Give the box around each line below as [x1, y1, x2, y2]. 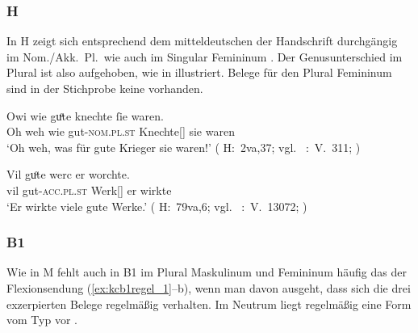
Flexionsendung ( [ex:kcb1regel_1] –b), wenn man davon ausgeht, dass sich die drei [6, 279, 411, 296]
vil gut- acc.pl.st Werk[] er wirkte [6, 181, 172, 198]
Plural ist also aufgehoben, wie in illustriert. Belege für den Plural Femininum [6, 64, 392, 81]
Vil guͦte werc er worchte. [6, 166, 130, 183]
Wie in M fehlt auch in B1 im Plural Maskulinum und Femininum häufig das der [6, 263, 407, 280]
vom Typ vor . [6, 311, 77, 328]
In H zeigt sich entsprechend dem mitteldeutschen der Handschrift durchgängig [6, 32, 398, 49]
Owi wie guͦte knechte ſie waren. [6, 107, 164, 124]
